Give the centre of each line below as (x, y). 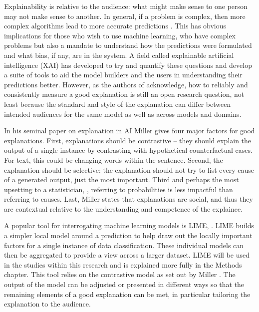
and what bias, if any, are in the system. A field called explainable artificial (119, 55)
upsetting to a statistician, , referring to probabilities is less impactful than (119, 189)
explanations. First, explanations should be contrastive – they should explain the (128, 140)
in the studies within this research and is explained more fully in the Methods (123, 264)
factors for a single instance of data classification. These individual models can (124, 245)
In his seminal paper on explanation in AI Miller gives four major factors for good (129, 131)
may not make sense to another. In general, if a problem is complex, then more (125, 16)
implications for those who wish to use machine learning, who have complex (120, 35)
